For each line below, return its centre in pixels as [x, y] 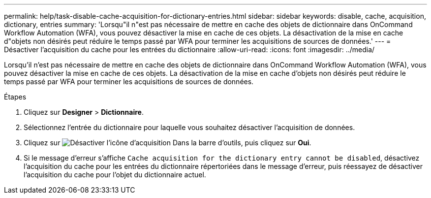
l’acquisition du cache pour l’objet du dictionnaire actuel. [115, 175]
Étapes [15, 97]
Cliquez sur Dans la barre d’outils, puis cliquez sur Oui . [168, 143]
